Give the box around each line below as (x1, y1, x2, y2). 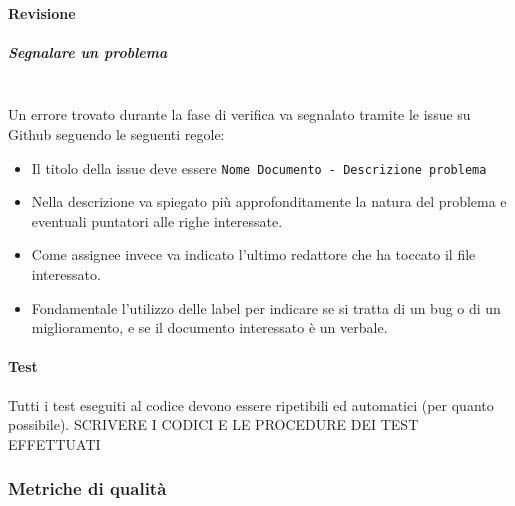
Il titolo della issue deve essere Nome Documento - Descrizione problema (31, 157, 487, 178)
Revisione (8, 2, 76, 23)
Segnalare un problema (8, 41, 168, 62)
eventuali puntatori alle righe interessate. (31, 210, 283, 231)
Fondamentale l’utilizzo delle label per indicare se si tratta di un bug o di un (31, 297, 501, 318)
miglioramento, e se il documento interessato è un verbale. (31, 317, 388, 338)
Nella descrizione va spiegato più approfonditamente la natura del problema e (31, 191, 507, 212)
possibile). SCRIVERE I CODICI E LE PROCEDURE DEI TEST (8, 414, 419, 435)
